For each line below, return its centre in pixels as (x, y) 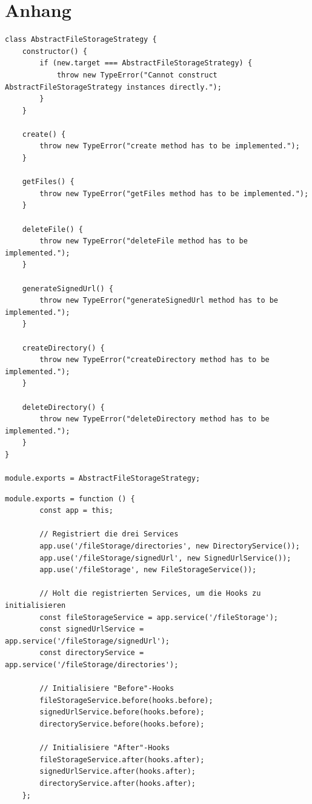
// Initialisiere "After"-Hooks (105, 748)
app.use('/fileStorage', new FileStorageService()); (148, 570)
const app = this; (76, 511)
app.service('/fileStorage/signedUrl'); (88, 641)
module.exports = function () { (70, 499)
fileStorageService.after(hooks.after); (122, 760)
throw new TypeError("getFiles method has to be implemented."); (174, 193)
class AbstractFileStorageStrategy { (81, 40)
